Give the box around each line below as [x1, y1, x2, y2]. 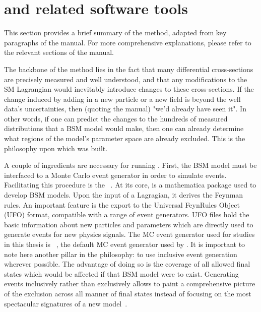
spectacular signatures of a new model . [4, 298, 127, 308]
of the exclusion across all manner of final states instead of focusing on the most [4, 288, 251, 298]
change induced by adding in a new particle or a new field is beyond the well [4, 93, 241, 104]
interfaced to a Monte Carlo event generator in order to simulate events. [4, 169, 227, 180]
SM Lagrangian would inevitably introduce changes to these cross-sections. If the [4, 84, 254, 94]
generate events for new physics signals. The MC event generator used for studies [4, 229, 255, 239]
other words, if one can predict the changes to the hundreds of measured [4, 113, 228, 123]
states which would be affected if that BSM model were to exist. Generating [4, 268, 239, 279]
